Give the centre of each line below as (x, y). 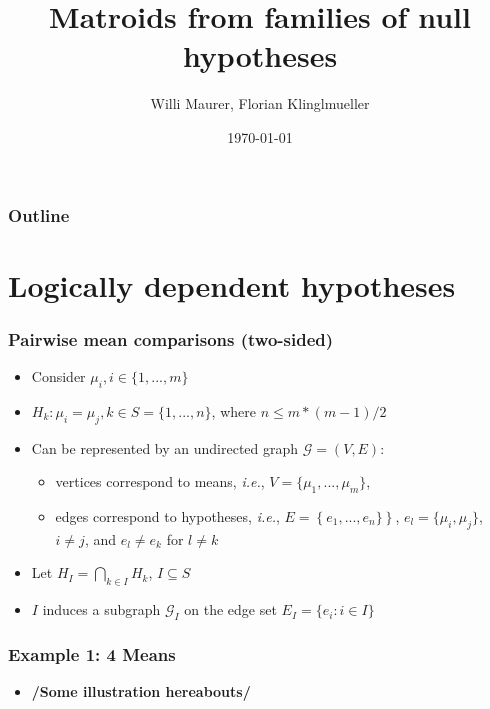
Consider (58, 376)
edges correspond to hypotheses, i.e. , (167, 516)
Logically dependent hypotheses (232, 284)
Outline (39, 214)
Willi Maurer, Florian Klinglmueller (260, 103)
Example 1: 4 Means (92, 653)
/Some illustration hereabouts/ (141, 691)
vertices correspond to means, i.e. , (160, 481)
